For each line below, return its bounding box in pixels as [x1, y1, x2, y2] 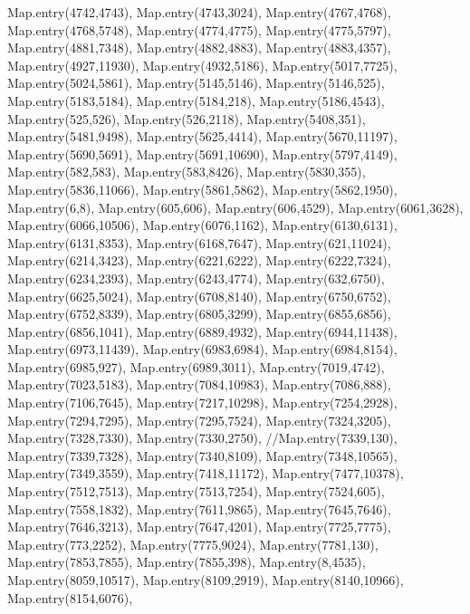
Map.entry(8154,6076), [7, 588, 133, 607]
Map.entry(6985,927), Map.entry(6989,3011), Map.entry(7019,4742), [7, 357, 385, 376]
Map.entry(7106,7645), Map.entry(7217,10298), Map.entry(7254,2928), [7, 393, 398, 412]
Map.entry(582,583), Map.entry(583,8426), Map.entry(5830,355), [7, 162, 366, 181]
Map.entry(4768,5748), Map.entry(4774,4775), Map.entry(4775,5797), [7, 20, 391, 39]
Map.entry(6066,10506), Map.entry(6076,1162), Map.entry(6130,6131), [7, 216, 398, 235]
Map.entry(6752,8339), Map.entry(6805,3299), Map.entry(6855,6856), [7, 304, 391, 323]
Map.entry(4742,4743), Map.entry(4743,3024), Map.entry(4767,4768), [7, 3, 391, 21]
